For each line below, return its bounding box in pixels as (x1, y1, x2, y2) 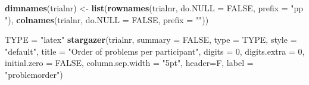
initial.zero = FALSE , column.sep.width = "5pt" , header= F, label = (5, 56, 254, 69)
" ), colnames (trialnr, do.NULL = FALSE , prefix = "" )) (5, 13, 209, 26)
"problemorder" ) (5, 68, 63, 80)
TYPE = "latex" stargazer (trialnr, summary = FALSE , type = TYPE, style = (5, 33, 297, 46)
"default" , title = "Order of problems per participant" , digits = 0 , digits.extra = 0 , (5, 45, 305, 57)
